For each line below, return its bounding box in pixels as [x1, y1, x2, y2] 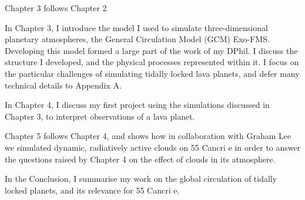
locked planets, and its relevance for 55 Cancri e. [5, 184, 180, 196]
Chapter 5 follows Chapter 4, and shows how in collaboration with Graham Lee [5, 130, 291, 142]
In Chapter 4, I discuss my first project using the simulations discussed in [5, 99, 270, 111]
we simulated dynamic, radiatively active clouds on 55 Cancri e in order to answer [5, 141, 301, 153]
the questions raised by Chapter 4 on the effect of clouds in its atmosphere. [5, 152, 276, 165]
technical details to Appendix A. [5, 79, 122, 91]
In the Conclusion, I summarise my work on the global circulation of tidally [5, 172, 277, 185]
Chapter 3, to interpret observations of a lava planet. [5, 110, 195, 122]
